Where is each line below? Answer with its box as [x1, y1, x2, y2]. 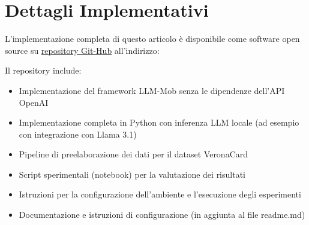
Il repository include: [5, 64, 82, 77]
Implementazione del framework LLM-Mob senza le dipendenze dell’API [19, 84, 285, 96]
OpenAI [19, 96, 49, 108]
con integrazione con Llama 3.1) [19, 127, 137, 140]
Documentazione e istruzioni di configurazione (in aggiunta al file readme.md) [19, 208, 305, 221]
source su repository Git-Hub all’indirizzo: [5, 44, 160, 56]
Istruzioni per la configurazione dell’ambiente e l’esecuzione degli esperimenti [19, 188, 301, 200]
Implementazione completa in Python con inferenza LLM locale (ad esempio [19, 116, 299, 129]
